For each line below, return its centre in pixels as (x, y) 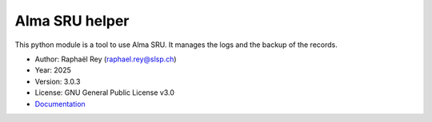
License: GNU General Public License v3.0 (105, 92)
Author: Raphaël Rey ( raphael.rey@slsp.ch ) (106, 59)
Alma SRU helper (72, 21)
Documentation (60, 104)
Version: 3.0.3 (58, 81)
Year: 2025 (53, 70)
